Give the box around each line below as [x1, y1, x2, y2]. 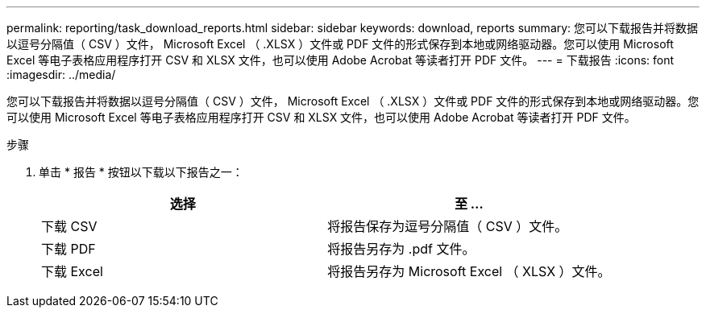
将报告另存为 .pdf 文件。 [327, 241, 476, 257]
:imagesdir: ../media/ [6, 68, 116, 81]
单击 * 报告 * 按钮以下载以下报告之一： [39, 165, 243, 179]
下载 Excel [41, 263, 103, 279]
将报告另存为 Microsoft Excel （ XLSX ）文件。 [327, 263, 611, 279]
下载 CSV [41, 218, 98, 234]
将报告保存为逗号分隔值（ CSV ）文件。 [327, 218, 568, 234]
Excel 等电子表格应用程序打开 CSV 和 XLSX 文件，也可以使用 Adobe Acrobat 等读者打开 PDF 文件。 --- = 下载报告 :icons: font [6, 53, 675, 67]
